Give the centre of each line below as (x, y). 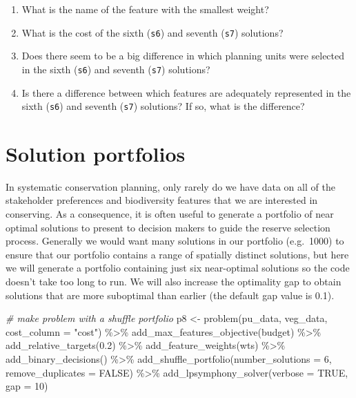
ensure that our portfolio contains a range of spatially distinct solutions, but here (177, 254)
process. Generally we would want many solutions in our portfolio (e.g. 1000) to (175, 241)
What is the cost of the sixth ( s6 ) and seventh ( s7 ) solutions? (152, 32)
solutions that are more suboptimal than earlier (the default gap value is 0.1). (170, 295)
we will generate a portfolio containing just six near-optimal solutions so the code (178, 268)
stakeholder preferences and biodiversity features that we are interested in (162, 200)
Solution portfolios (96, 153)
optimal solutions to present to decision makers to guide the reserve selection (168, 227)
